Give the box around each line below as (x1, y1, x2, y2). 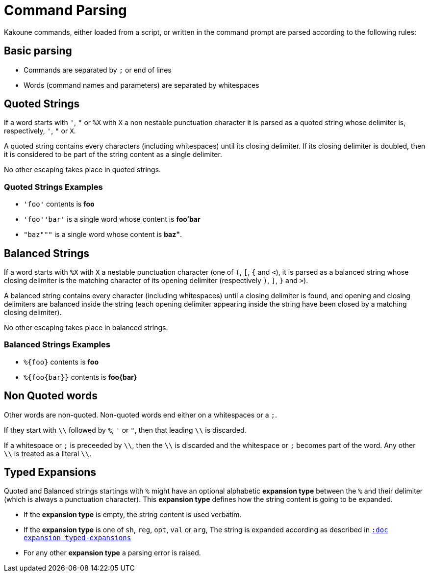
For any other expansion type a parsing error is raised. (24, 549, 201, 557)
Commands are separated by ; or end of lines (24, 65, 172, 74)
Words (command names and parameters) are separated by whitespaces (24, 80, 259, 89)
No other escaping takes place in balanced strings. (4, 323, 168, 332)
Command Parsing (4, 2, 127, 19)
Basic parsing (4, 45, 72, 57)
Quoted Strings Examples (4, 182, 103, 192)
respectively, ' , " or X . (4, 127, 76, 135)
